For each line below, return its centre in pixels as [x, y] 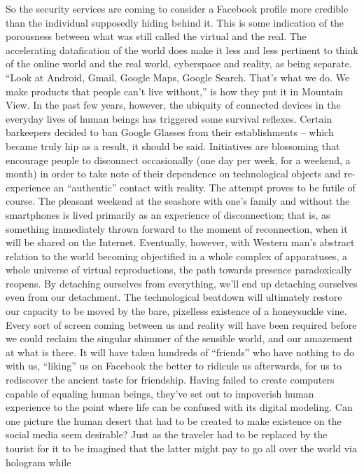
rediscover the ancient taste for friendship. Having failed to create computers [170, 380]
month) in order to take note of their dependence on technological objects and [173, 174]
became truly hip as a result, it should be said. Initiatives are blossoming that [173, 145]
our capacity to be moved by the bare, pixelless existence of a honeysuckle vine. [176, 311]
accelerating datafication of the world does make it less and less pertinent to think [182, 49]
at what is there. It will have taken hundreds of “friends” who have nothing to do [180, 352]
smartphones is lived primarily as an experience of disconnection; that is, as [168, 214]
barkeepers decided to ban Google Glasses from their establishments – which [170, 132]
